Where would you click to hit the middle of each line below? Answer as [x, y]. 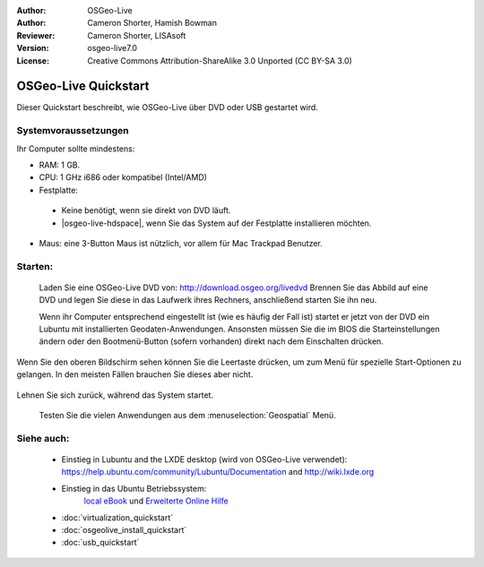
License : [33, 60]
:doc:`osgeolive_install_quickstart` [124, 529]
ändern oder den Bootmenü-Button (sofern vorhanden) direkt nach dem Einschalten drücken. [212, 341]
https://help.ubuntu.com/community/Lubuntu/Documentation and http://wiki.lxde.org [218, 472]
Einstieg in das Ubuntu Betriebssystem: [134, 488]
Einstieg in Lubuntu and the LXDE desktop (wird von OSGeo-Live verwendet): [204, 459]
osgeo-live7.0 [112, 48]
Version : [33, 48]
